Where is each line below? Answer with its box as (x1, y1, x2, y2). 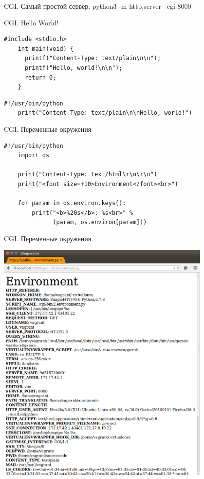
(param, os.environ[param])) (53, 219, 147, 226)
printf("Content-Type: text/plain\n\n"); (24, 55, 161, 62)
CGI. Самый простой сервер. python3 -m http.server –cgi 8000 (4, 1, 191, 11)
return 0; (24, 74, 56, 81)
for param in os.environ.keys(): (18, 200, 126, 207)
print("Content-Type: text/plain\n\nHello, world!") (18, 109, 192, 117)
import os (18, 152, 50, 159)
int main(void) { (18, 45, 74, 52)
